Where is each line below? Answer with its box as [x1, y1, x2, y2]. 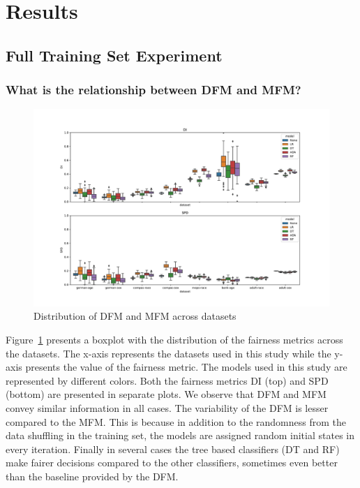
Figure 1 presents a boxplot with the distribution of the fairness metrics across [6, 332, 343, 346]
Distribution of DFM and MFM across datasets [33, 309, 237, 323]
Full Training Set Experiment [6, 44, 223, 66]
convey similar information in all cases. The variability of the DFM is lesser [6, 400, 329, 415]
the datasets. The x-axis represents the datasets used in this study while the [6, 346, 331, 360]
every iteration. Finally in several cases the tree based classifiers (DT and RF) [6, 441, 340, 456]
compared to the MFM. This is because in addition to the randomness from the [6, 414, 346, 429]
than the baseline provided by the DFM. [6, 468, 179, 483]
